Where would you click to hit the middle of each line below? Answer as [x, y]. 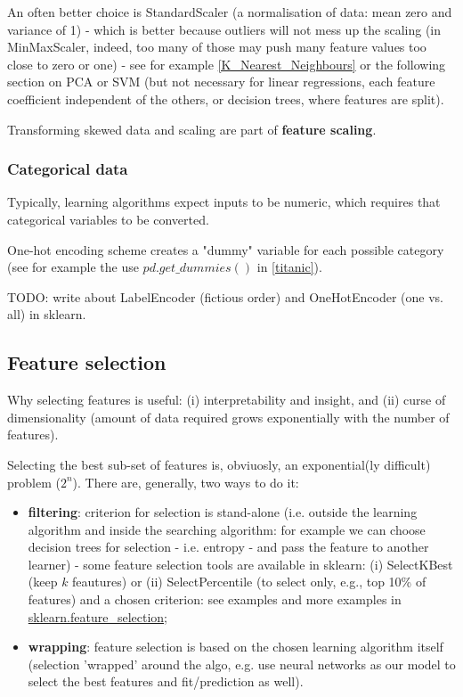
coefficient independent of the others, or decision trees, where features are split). [226, 98]
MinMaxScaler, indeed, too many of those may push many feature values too [217, 47]
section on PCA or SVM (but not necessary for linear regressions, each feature [221, 82]
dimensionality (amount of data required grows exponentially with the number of [228, 417]
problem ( [34, 482]
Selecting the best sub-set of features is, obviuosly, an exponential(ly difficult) [219, 464]
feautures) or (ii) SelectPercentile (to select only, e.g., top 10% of [249, 582]
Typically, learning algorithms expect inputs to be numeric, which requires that [224, 202]
